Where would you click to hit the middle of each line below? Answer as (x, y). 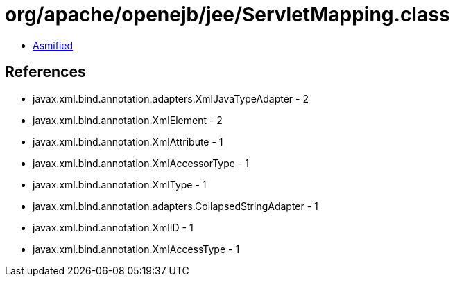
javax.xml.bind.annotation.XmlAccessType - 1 (136, 249)
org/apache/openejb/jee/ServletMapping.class (227, 15)
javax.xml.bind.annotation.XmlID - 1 (113, 227)
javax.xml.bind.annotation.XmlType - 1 (120, 184)
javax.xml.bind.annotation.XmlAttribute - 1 (128, 141)
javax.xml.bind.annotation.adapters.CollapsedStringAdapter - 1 (175, 206)
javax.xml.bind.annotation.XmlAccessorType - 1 (141, 163)
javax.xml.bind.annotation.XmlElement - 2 (128, 120)
